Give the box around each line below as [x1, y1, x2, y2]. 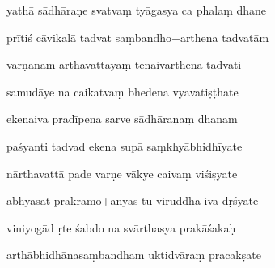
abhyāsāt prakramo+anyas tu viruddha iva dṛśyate [6, 192, 259, 209]
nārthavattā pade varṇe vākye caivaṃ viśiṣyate [6, 164, 238, 181]
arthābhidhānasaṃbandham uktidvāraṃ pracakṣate [6, 246, 261, 263]
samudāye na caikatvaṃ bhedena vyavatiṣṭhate [6, 83, 239, 100]
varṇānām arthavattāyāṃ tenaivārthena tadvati [6, 56, 242, 73]
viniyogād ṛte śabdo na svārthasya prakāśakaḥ [6, 219, 236, 236]
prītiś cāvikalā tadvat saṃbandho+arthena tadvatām [6, 28, 269, 45]
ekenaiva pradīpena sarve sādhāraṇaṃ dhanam [6, 110, 238, 127]
